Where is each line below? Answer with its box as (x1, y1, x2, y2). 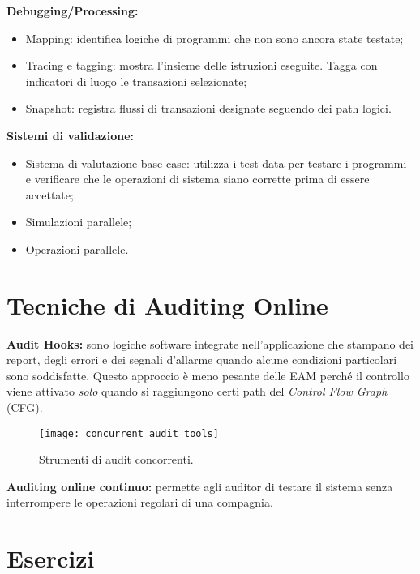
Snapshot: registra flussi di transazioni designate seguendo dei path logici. (25, 100, 392, 117)
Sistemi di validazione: (6, 126, 135, 143)
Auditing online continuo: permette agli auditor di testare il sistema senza (6, 478, 393, 495)
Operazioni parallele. (25, 240, 129, 257)
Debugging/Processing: (6, 2, 139, 19)
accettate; (25, 186, 74, 203)
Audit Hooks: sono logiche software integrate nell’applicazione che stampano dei (6, 335, 414, 352)
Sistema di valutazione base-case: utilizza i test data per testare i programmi (25, 154, 407, 171)
